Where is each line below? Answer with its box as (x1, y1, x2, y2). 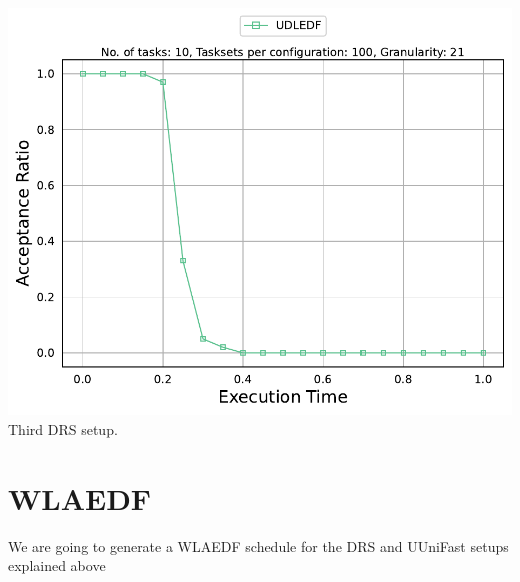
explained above (8, 555, 106, 576)
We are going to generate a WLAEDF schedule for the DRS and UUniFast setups (8, 535, 509, 556)
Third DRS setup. (8, 418, 118, 439)
